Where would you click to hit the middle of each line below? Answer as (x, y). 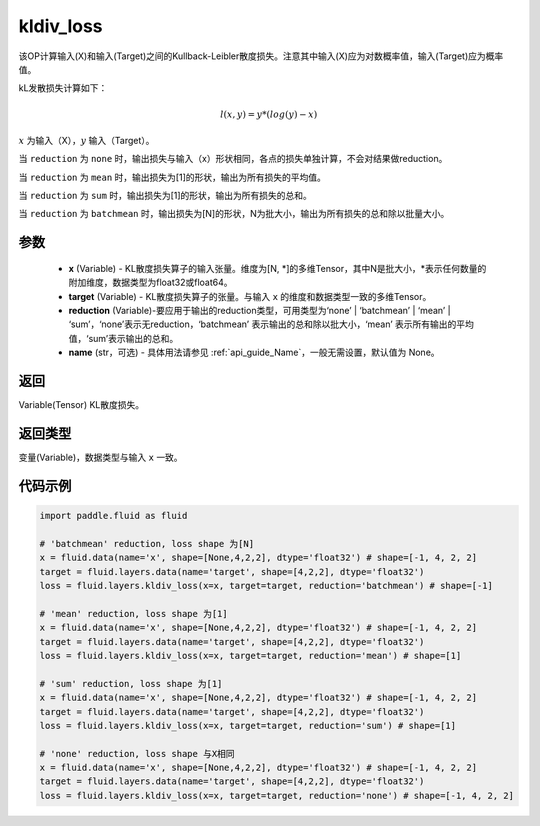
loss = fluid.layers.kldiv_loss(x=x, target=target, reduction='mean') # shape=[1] (250, 655)
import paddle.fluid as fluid (113, 516)
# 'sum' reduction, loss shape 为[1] (131, 683)
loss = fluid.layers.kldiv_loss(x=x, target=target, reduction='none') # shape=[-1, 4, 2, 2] (277, 795)
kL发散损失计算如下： (63, 88)
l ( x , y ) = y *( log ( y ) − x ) (269, 114)
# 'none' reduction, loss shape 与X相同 (137, 753)
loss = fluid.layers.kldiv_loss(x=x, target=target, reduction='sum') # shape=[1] (248, 725)
